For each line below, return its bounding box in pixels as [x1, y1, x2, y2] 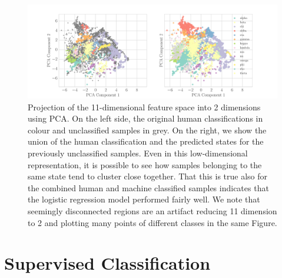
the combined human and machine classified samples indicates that [28, 181, 269, 194]
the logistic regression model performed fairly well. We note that [28, 193, 260, 205]
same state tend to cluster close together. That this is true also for [28, 170, 268, 182]
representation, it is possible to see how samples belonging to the [28, 158, 262, 171]
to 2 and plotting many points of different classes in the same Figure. [28, 216, 277, 228]
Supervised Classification [4, 251, 211, 275]
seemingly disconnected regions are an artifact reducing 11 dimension [28, 204, 277, 217]
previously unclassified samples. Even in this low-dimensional [28, 146, 248, 159]
